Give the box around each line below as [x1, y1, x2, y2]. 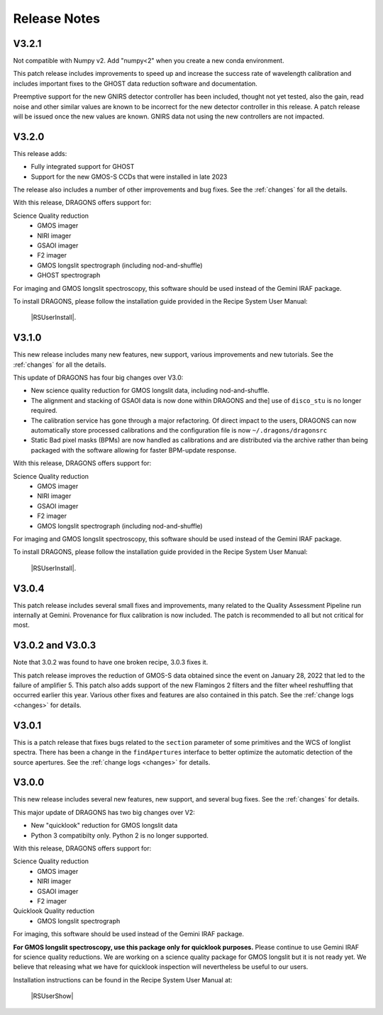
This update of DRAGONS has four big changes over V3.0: [13, 373, 184, 382]
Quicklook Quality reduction [13, 906, 95, 915]
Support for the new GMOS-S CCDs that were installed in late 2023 [30, 172, 228, 181]
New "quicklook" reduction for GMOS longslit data [30, 821, 178, 830]
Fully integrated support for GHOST [30, 162, 135, 171]
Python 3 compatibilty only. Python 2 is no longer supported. [30, 831, 209, 840]
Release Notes [13, 11, 101, 26]
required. [30, 406, 58, 415]
